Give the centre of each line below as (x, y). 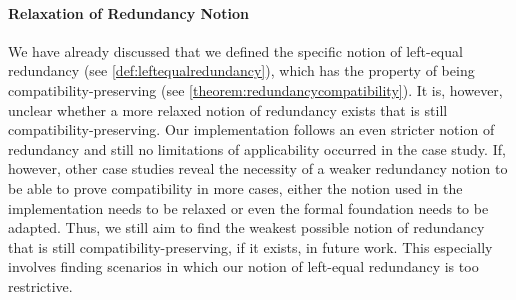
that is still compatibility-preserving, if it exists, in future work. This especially (250, 246)
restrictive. (40, 285)
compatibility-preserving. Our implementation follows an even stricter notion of (251, 129)
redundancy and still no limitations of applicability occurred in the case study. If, (257, 148)
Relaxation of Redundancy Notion (128, 12)
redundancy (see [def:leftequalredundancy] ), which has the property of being (241, 70)
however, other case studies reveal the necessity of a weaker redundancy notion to (258, 168)
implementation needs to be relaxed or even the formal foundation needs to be (248, 207)
